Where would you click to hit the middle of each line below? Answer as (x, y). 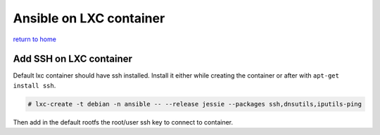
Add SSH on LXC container (73, 59)
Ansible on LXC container (89, 18)
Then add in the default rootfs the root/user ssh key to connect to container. (123, 122)
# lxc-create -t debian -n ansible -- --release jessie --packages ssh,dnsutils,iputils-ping (195, 104)
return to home (34, 39)
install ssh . (34, 85)
